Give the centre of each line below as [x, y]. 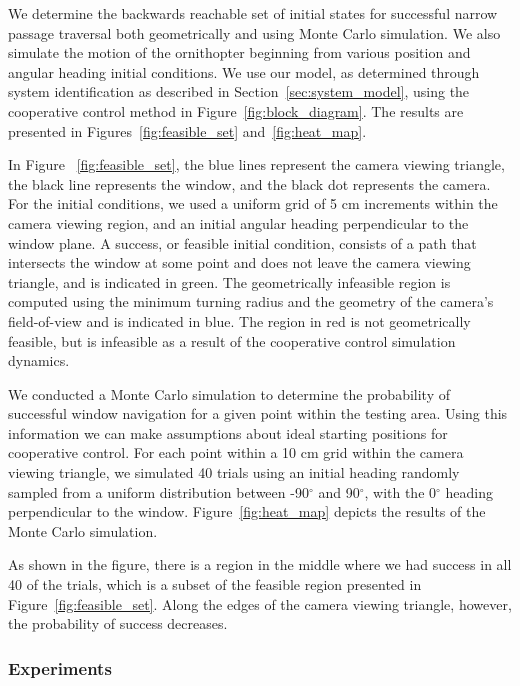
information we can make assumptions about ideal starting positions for [228, 432]
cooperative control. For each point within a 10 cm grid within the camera [236, 452]
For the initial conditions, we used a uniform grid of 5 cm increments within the [253, 203]
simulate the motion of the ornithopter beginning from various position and [239, 52]
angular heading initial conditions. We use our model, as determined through [244, 71]
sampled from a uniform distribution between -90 [158, 491]
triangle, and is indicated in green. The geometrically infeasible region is [229, 281]
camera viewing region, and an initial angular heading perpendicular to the [238, 222]
